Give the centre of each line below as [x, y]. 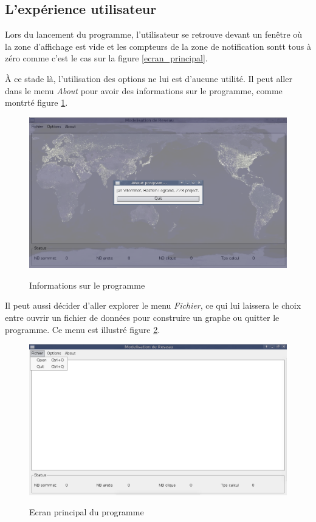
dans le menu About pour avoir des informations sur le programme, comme [144, 90]
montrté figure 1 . [36, 102]
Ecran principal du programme [87, 512]
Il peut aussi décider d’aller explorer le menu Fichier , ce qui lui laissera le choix [153, 305]
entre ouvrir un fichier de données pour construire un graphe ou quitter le [142, 318]
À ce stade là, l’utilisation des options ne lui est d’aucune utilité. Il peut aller [149, 78]
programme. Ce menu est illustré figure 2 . [83, 329]
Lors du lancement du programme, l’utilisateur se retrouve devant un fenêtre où [154, 34]
